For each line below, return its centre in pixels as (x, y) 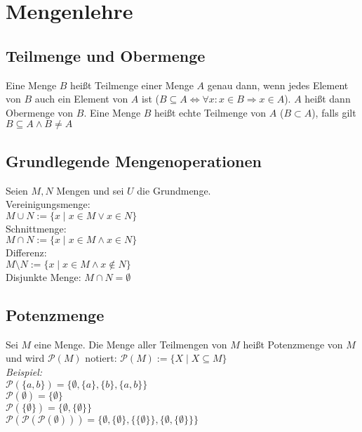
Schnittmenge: (36, 228)
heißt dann (328, 99)
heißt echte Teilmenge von (210, 112)
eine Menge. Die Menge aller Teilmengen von (130, 344)
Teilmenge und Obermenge (106, 55)
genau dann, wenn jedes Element (278, 85)
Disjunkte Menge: (43, 276)
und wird (25, 358)
